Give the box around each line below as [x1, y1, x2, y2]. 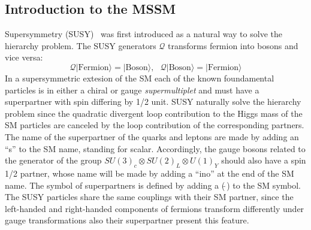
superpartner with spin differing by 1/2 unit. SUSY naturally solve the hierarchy [5, 95, 301, 108]
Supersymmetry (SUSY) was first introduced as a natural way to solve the [5, 28, 282, 40]
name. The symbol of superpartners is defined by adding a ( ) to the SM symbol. [5, 178, 301, 191]
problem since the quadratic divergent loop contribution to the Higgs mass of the [5, 107, 303, 119]
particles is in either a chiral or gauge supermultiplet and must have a [5, 83, 259, 96]
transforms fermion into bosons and [168, 39, 298, 52]
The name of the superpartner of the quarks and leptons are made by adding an [5, 130, 299, 143]
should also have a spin [221, 154, 306, 167]
